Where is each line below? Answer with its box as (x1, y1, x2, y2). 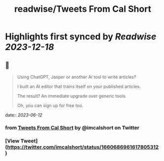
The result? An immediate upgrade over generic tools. (17, 93, 127, 99)
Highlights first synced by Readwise (5, 31, 157, 42)
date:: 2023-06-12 (5, 112, 43, 118)
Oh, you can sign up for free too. (17, 103, 84, 108)
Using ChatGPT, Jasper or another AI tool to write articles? (17, 74, 136, 80)
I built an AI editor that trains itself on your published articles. (17, 83, 141, 89)
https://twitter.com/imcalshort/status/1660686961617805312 (7, 143, 159, 150)
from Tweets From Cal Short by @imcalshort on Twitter (5, 124, 139, 131)
